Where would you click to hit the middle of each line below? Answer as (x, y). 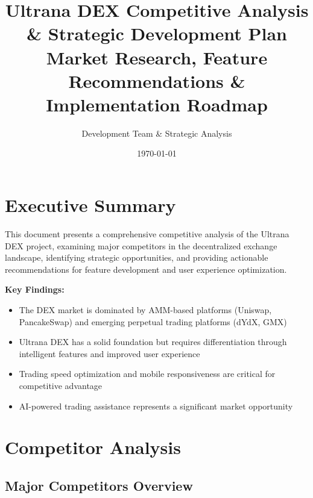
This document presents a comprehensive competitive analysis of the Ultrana (147, 234)
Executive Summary (90, 205)
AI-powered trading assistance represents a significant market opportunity (156, 406)
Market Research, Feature (157, 57)
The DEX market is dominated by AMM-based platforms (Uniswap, (145, 309)
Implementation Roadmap (157, 104)
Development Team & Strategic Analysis (157, 133)
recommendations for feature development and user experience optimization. (146, 269)
